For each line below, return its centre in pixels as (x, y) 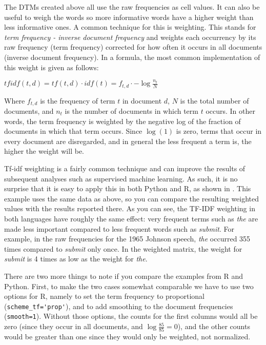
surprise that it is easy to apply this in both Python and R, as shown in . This (128, 188)
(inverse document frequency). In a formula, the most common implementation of (132, 57)
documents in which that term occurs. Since (73, 131)
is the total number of (214, 100)
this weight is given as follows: (52, 67)
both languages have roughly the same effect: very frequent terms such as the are (131, 218)
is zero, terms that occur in (219, 131)
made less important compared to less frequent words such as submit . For (119, 228)
